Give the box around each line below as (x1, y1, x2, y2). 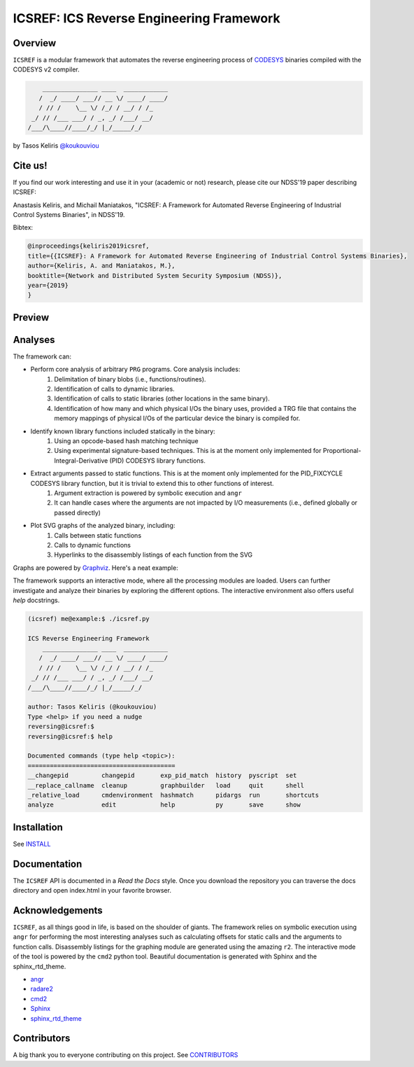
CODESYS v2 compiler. (13, 65, 80, 74)
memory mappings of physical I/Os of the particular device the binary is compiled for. (54, 414, 301, 423)
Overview (13, 37, 57, 49)
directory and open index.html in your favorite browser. (13, 886, 171, 895)
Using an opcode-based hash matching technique (54, 437, 199, 445)
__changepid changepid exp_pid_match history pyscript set (27, 772, 297, 780)
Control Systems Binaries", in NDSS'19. (13, 211, 125, 219)
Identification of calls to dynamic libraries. (54, 385, 175, 393)
